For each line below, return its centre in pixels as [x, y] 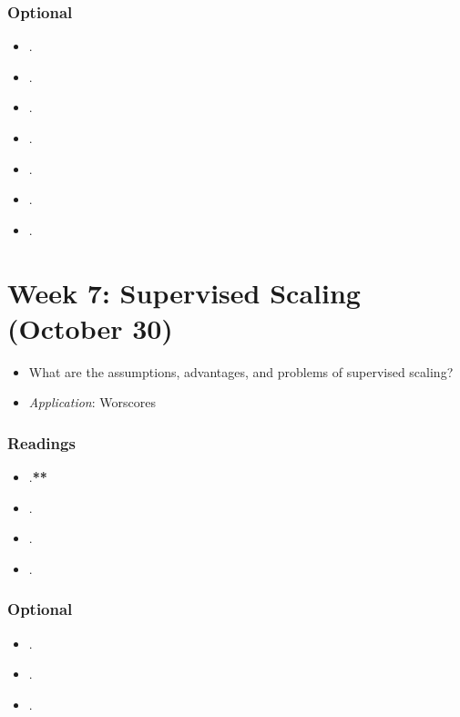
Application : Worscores [92, 402]
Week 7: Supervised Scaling [184, 292]
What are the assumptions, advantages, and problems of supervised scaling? [241, 371]
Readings [41, 442]
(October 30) [90, 328]
